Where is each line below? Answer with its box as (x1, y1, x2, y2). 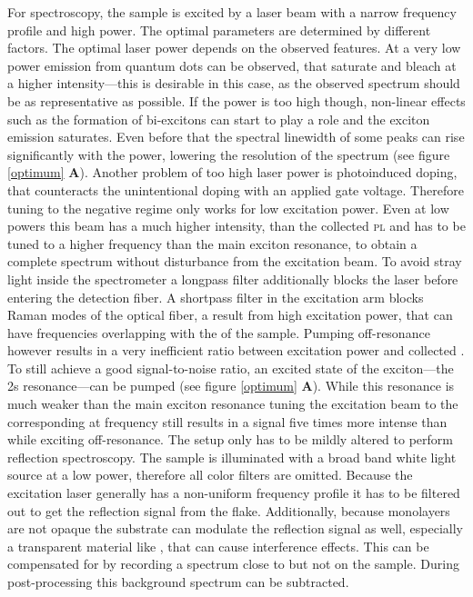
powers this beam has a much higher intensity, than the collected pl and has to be (7, 216, 466, 235)
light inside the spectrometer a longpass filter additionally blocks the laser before (7, 269, 458, 288)
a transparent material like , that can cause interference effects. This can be (7, 536, 429, 555)
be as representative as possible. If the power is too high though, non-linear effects (7, 91, 466, 110)
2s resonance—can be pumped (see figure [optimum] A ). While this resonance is (7, 376, 455, 395)
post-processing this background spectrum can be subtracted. (7, 572, 349, 591)
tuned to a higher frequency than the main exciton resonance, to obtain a (7, 234, 418, 253)
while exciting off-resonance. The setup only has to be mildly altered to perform (7, 430, 453, 449)
